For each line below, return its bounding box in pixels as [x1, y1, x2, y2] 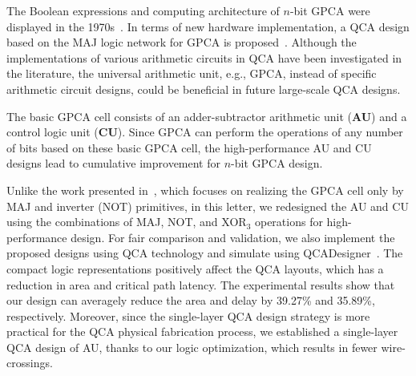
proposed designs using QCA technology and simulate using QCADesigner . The [6, 245, 403, 261]
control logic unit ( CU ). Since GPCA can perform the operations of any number [6, 123, 403, 140]
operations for [254, 213, 323, 230]
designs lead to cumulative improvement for [6, 155, 220, 172]
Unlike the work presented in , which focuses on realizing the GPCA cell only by [6, 181, 404, 198]
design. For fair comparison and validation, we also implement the [71, 228, 395, 245]
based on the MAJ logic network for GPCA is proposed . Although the [6, 34, 357, 51]
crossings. [6, 354, 53, 371]
